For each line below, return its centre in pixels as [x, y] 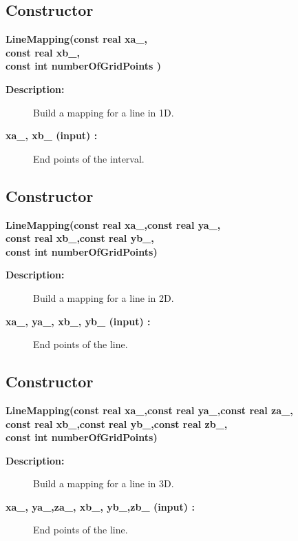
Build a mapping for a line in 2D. [104, 297]
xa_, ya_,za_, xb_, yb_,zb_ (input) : [100, 506]
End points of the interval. [89, 158]
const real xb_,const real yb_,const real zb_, [117, 423]
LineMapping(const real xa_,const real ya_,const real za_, [149, 410]
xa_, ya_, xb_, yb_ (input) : [78, 321]
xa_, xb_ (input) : [52, 135]
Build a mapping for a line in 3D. [104, 483]
